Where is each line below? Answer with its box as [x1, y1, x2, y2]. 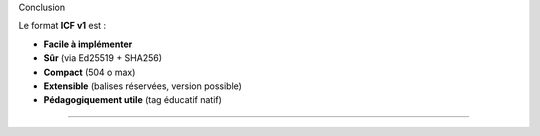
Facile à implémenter [43, 38, 133, 50]
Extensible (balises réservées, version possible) [43, 80, 242, 92]
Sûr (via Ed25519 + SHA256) [43, 52, 163, 64]
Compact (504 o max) [43, 66, 136, 78]
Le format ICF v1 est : [18, 20, 107, 32]
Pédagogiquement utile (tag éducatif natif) [43, 94, 222, 106]
